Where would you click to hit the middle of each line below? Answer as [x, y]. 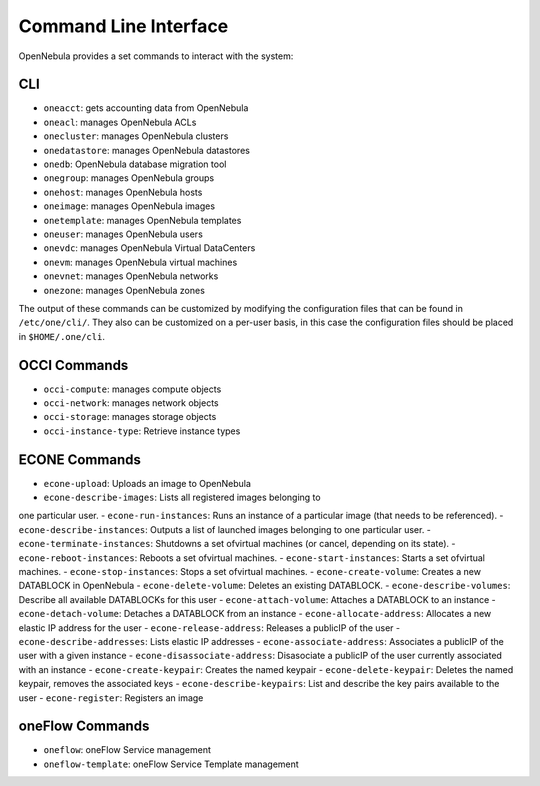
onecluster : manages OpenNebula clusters [136, 136]
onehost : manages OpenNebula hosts [123, 192]
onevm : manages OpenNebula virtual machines [140, 262]
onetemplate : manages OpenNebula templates [142, 220]
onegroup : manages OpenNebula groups [129, 178]
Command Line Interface [123, 26]
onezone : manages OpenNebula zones [124, 290]
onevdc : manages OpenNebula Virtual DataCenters [149, 248]
